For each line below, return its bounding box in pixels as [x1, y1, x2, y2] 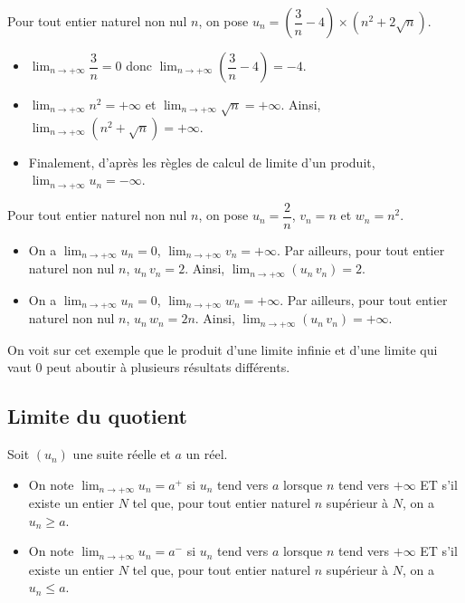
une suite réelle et [72, 445, 171, 464]
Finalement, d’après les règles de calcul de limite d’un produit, [28, 152, 375, 171]
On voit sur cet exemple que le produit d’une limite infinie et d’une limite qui [7, 340, 438, 359]
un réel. [185, 445, 228, 464]
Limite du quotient [7, 402, 187, 430]
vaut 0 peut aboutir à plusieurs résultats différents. [7, 358, 290, 377]
